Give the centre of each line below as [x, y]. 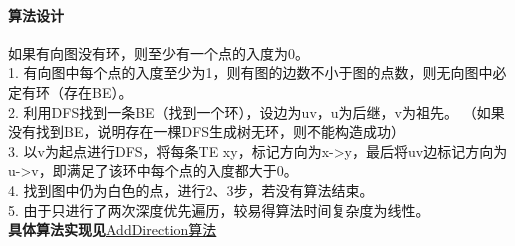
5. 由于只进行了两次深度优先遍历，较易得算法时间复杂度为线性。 [219, 209]
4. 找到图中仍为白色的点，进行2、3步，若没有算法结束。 [191, 189]
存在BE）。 [98, 91]
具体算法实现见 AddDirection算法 [112, 229]
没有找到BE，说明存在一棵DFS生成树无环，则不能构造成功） [207, 131]
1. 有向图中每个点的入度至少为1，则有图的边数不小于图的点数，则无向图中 [250, 72]
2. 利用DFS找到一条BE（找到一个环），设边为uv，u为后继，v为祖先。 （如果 [256, 111]
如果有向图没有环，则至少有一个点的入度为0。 [158, 52]
